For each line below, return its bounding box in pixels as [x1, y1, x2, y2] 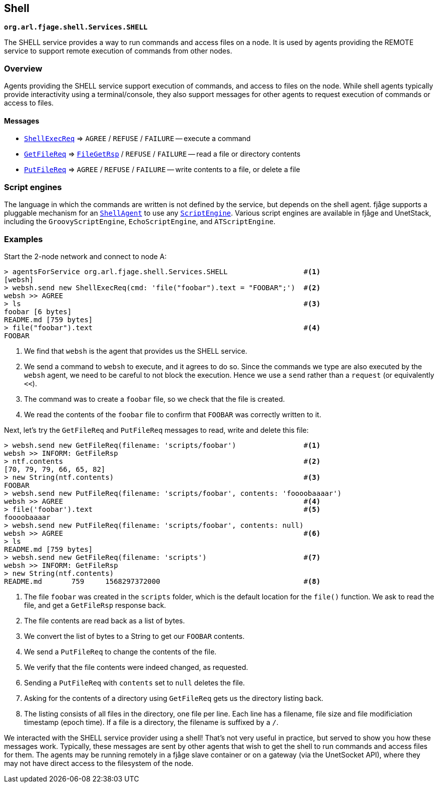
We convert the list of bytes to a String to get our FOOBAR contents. [24, 631, 245, 640]
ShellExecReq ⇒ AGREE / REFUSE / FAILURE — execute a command [24, 134, 251, 143]
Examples [4, 234, 43, 244]
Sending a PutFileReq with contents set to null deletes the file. [24, 678, 245, 687]
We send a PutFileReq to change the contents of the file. [24, 647, 217, 656]
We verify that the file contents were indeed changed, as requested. [24, 662, 248, 671]
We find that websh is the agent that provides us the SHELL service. [24, 346, 247, 355]
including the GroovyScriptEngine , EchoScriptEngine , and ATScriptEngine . [4, 217, 276, 226]
